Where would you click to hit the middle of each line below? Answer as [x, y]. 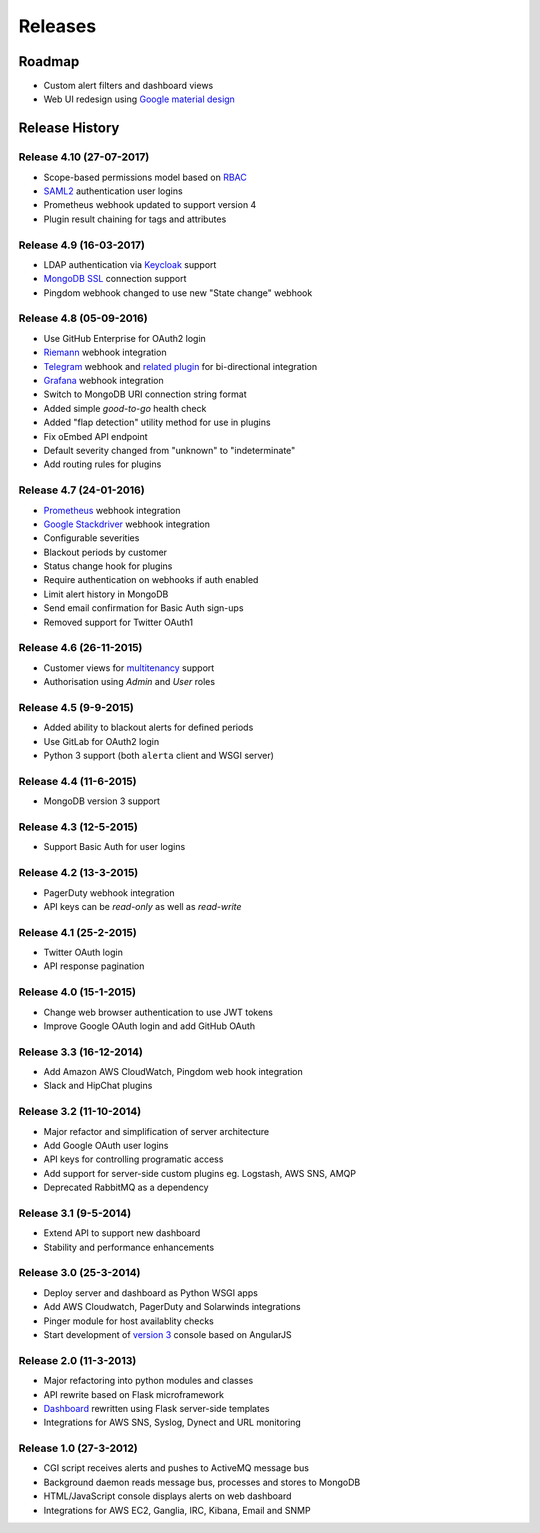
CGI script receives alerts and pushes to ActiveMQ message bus [176, 1468]
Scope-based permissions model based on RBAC [145, 177]
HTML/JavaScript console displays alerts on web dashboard [167, 1496]
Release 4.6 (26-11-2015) [80, 648]
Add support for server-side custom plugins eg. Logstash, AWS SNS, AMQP [200, 1173]
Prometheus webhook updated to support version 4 [150, 205]
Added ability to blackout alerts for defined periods [148, 727]
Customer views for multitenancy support [129, 667]
